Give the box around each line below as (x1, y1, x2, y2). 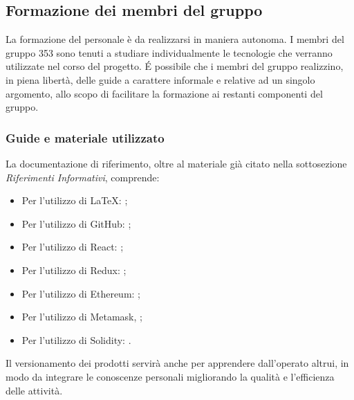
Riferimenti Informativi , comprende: (6, 170, 160, 184)
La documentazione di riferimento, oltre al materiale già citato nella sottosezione (6, 156, 347, 170)
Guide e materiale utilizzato (6, 129, 165, 146)
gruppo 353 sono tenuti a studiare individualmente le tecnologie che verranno (6, 45, 333, 60)
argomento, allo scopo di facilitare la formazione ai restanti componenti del (6, 86, 323, 100)
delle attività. (6, 383, 63, 397)
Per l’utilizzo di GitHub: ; (21, 216, 131, 230)
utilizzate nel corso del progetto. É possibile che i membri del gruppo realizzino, (6, 59, 344, 73)
